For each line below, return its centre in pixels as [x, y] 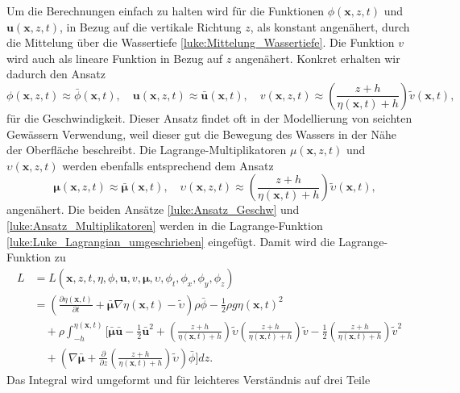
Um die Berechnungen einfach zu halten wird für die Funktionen [166, 10]
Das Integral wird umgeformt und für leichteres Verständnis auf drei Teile [189, 379]
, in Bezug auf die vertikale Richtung [150, 26]
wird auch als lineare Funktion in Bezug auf [115, 58]
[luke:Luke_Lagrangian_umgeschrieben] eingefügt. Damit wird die [171, 241]
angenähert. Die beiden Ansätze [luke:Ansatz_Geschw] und [153, 209]
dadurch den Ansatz [56, 74]
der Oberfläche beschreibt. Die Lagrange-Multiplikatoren [147, 150]
